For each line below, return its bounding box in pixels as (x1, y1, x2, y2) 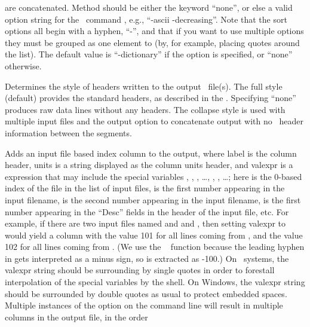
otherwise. (5, 59, 42, 72)
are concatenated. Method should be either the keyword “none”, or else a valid (5, 1, 293, 13)
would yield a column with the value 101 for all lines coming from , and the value (5, 228, 303, 241)
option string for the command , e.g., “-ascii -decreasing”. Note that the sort (5, 13, 287, 25)
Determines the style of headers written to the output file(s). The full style (5, 80, 283, 92)
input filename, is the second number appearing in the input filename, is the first (5, 193, 301, 206)
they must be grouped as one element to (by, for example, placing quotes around (5, 36, 300, 48)
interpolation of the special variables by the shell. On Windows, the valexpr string (5, 276, 305, 288)
